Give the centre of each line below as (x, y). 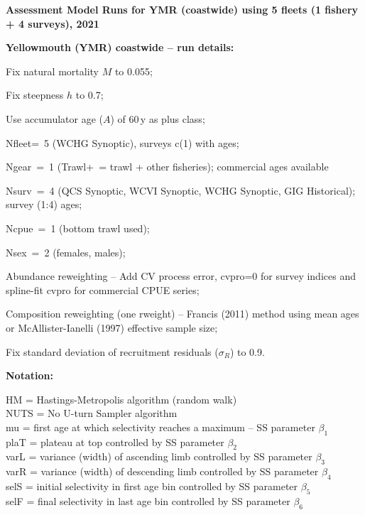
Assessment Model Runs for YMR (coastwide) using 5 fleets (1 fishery (182, 9)
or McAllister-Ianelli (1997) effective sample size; (112, 327)
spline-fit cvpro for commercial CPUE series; (103, 289)
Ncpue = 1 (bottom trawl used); (78, 228)
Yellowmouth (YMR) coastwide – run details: (120, 47)
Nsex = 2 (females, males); (66, 252)
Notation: (29, 375)
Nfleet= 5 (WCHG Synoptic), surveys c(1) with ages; (122, 142)
